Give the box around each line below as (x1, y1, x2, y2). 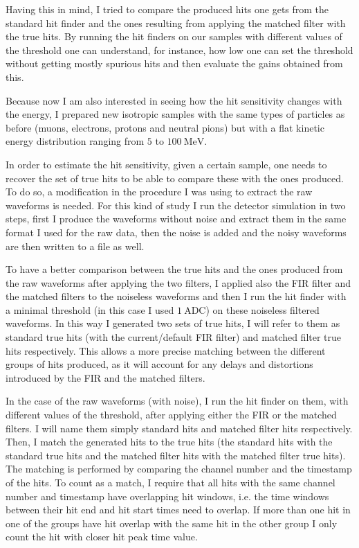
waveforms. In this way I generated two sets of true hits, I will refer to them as (6, 316, 340, 330)
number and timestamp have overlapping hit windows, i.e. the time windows (6, 488, 329, 503)
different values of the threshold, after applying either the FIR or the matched (6, 407, 337, 422)
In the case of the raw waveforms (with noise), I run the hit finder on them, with (6, 394, 349, 408)
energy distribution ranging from (6, 134, 145, 148)
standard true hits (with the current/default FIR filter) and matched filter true (6, 330, 342, 344)
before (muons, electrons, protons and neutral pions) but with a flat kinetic (6, 120, 324, 134)
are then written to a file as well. (6, 238, 145, 253)
